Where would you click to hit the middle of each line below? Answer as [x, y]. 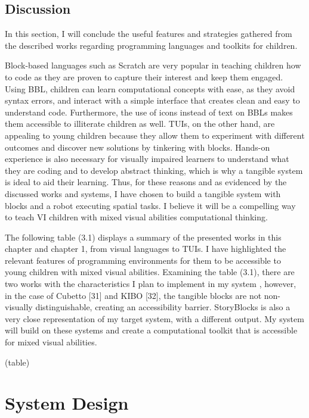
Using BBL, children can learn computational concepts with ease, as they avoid [150, 88]
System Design [67, 403]
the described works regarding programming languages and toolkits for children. [151, 45]
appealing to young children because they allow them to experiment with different [155, 135]
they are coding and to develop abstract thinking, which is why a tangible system [154, 170]
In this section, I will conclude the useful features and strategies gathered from [149, 34]
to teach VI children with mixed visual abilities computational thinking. [136, 217]
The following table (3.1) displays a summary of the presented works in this [143, 237]
